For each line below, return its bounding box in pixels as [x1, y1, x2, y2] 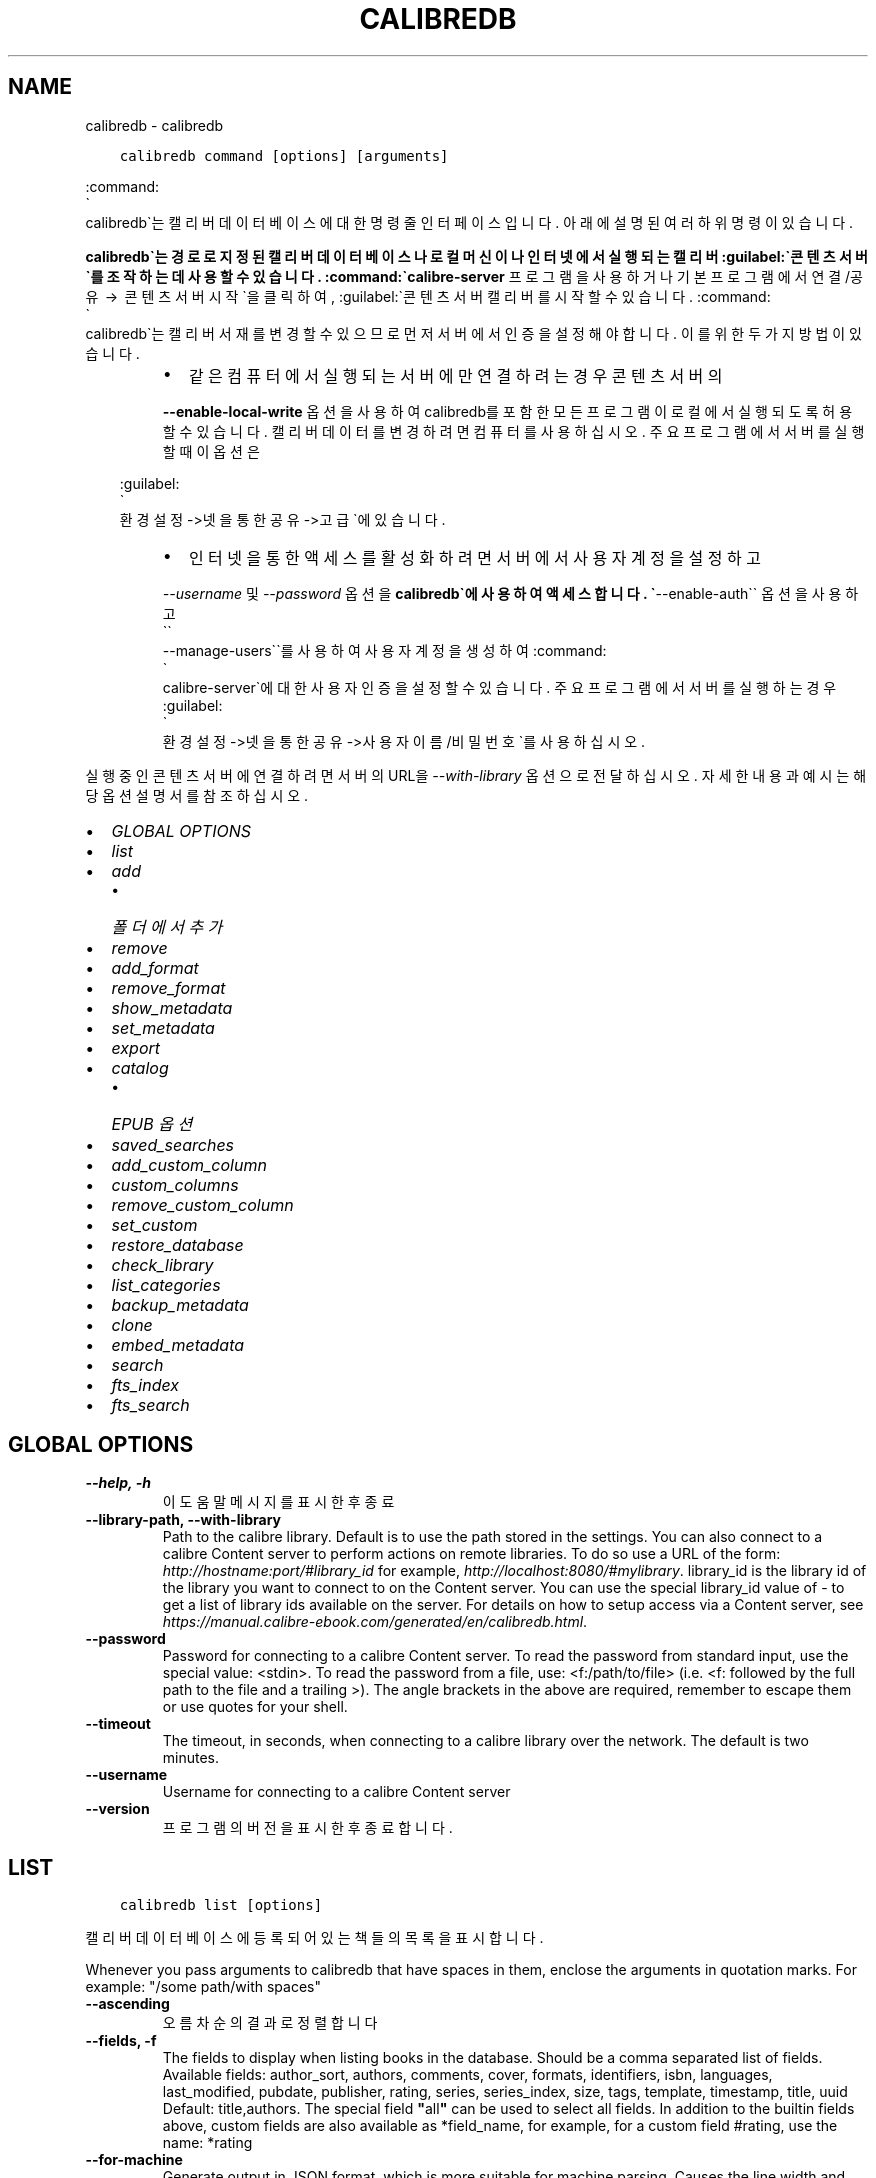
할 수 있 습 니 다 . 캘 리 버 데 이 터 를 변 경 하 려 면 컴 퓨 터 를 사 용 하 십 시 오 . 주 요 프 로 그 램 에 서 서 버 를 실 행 [162, 422, 865, 440]
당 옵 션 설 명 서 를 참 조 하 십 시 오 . [85, 786, 309, 804]
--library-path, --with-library [85, 1511, 282, 1529]
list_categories [111, 1274, 221, 1295]
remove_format [111, 977, 226, 998]
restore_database [111, 1234, 244, 1255]
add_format [111, 957, 199, 978]
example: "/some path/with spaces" [85, 1978, 321, 1996]
